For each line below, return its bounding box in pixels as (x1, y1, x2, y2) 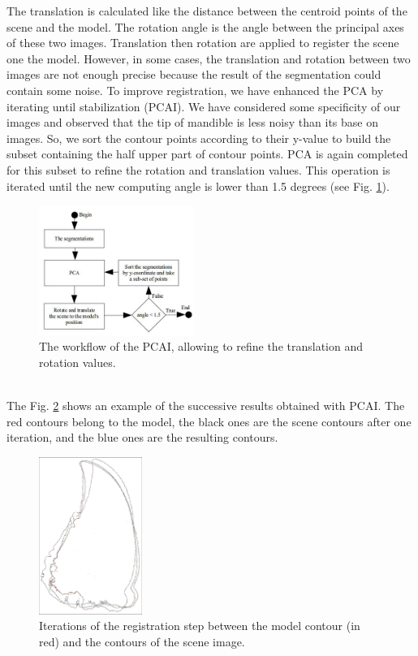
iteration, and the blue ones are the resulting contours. (6, 429, 278, 446)
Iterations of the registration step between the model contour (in (39, 617, 360, 634)
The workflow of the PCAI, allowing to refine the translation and (39, 338, 364, 355)
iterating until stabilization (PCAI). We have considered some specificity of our (6, 97, 401, 114)
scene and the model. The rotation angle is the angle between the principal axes (6, 18, 404, 35)
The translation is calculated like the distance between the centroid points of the (6, 2, 407, 19)
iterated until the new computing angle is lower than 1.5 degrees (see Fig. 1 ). (6, 177, 390, 194)
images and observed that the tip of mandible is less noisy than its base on (6, 114, 378, 131)
